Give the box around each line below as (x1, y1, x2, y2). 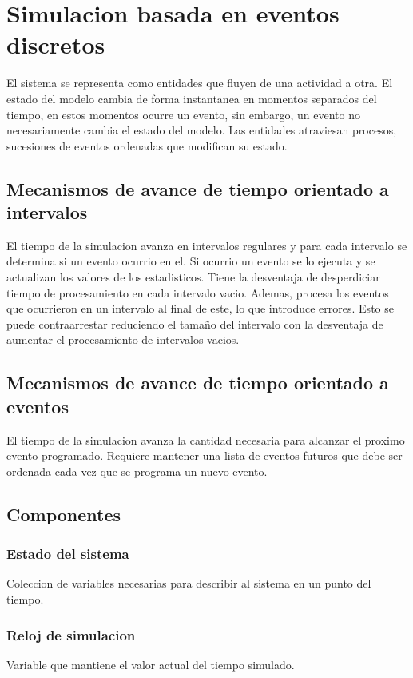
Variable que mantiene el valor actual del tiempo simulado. (6, 656, 295, 672)
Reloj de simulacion (6, 624, 136, 644)
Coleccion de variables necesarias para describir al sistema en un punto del (6, 575, 371, 592)
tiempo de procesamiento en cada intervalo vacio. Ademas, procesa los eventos (6, 284, 389, 301)
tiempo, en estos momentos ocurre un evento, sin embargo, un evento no (6, 106, 360, 122)
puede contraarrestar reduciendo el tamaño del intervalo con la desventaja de (6, 315, 383, 332)
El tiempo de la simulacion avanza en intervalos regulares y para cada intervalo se (6, 237, 407, 253)
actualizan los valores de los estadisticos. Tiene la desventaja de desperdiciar (6, 269, 380, 285)
